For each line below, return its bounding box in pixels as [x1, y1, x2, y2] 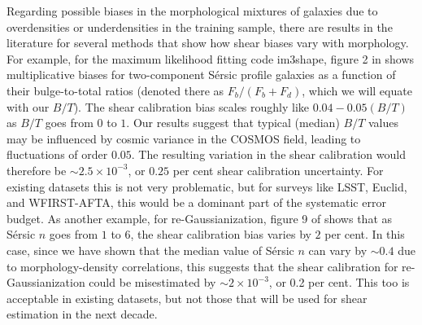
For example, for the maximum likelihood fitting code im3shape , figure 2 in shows [7, 50, 415, 67]
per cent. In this [324, 226, 405, 243]
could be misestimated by [89, 274, 216, 291]
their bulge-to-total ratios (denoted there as [7, 81, 224, 99]
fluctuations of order [7, 146, 108, 163]
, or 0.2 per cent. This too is [268, 274, 410, 291]
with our [7, 98, 50, 115]
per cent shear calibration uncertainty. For [172, 161, 384, 178]
